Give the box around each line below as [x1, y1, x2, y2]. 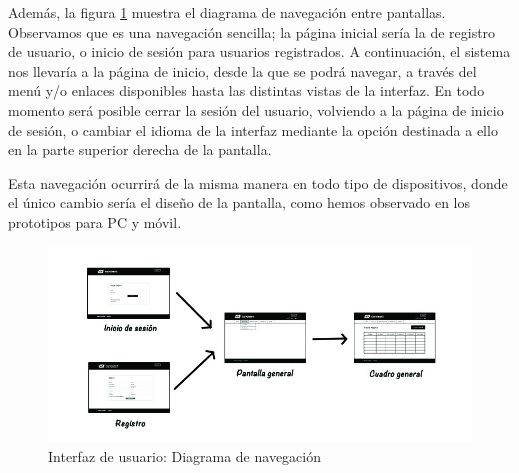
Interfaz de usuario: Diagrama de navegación [48, 445, 321, 466]
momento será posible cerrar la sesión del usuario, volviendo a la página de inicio [8, 99, 504, 120]
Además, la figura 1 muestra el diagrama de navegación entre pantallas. [8, 2, 446, 22]
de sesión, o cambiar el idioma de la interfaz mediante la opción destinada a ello [8, 119, 498, 140]
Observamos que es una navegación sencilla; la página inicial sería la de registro [8, 21, 496, 42]
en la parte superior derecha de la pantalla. [8, 139, 272, 160]
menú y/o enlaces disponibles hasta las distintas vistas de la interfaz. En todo [8, 80, 485, 101]
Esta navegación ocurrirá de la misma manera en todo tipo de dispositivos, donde [8, 172, 508, 193]
